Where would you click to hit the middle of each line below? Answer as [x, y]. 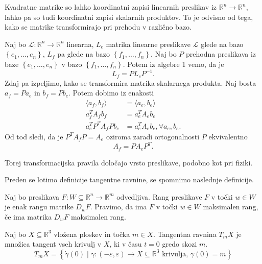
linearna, [80, 44]
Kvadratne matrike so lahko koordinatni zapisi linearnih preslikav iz [111, 7]
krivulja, [175, 254]
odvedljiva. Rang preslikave [159, 196]
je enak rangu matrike [39, 207]
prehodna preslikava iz [221, 54]
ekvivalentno [228, 136]
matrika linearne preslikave [148, 44]
